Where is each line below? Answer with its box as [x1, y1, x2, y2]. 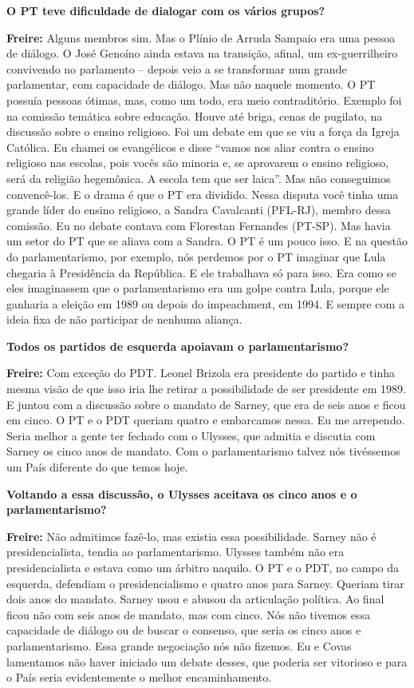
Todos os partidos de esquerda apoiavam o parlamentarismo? [6, 337, 349, 354]
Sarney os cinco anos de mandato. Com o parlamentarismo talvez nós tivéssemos [6, 443, 400, 459]
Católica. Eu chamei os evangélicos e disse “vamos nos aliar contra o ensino [6, 138, 374, 155]
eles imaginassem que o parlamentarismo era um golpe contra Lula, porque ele [6, 280, 389, 296]
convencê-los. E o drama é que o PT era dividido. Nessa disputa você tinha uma [6, 185, 399, 202]
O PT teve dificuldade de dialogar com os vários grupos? [6, 2, 325, 18]
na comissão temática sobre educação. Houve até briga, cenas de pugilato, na [6, 107, 383, 124]
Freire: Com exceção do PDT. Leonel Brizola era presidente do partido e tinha [6, 364, 395, 381]
